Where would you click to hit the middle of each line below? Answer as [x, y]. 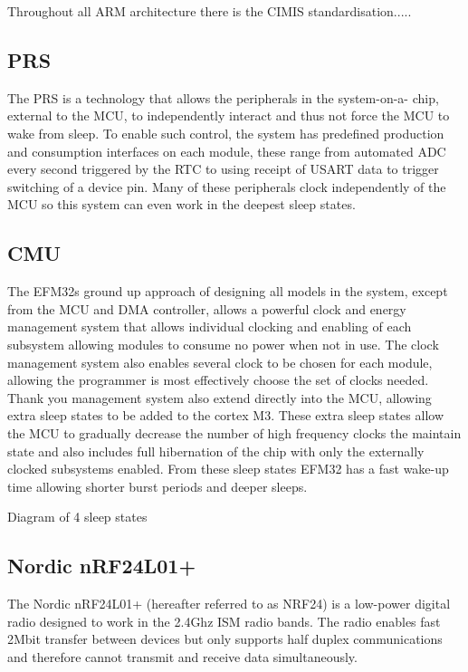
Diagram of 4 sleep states [77, 517]
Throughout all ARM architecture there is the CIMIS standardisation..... [210, 11]
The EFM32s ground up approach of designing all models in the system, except [228, 291]
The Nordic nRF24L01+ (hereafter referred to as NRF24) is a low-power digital [229, 604]
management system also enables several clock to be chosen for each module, [220, 362]
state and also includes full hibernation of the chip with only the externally [216, 451]
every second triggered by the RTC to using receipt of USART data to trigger [223, 169]
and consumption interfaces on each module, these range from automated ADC [227, 151]
